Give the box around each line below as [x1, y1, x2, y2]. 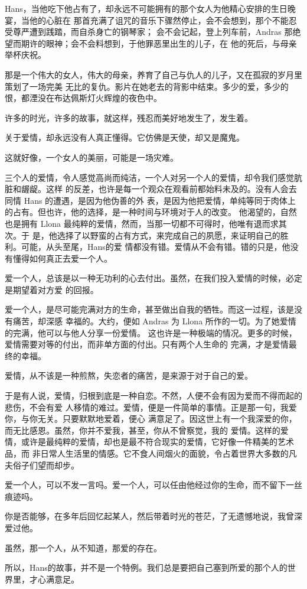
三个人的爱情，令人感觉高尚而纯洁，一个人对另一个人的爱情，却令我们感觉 [5, 171, 294, 183]
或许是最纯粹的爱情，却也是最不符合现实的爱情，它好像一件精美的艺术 [21, 435, 294, 448]
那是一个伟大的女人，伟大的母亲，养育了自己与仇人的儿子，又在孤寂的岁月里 [5, 68, 302, 80]
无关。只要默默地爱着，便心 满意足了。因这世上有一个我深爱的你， [37, 412, 297, 425]
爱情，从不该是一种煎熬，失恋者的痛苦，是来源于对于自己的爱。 [5, 369, 253, 382]
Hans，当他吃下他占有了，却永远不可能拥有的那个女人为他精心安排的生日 [5, 2, 288, 14]
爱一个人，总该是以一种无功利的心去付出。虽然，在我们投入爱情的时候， [5, 272, 286, 284]
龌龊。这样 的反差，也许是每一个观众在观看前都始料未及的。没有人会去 [21, 183, 297, 195]
